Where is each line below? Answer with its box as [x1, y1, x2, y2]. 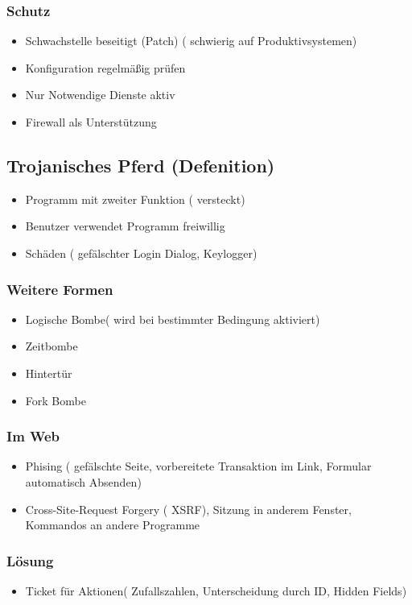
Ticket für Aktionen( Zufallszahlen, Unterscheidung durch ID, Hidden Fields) [25, 582, 407, 599]
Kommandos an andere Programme [25, 516, 200, 533]
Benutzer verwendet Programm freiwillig [25, 218, 225, 234]
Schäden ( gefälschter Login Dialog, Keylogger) [25, 244, 257, 261]
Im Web [6, 426, 60, 446]
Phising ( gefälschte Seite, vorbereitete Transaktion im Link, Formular [25, 458, 372, 474]
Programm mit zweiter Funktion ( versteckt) [25, 190, 245, 207]
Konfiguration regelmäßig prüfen [25, 59, 186, 76]
